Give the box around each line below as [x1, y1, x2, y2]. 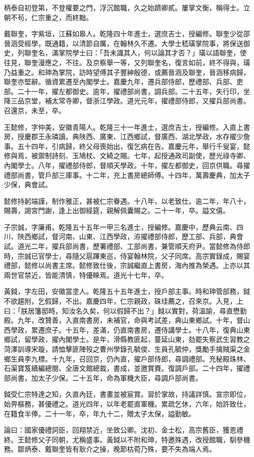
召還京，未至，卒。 [4, 105, 65, 115]
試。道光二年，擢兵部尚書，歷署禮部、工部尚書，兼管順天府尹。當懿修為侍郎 [4, 241, 250, 251]
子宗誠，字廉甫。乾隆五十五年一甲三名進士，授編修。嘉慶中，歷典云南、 [4, 221, 236, 232]
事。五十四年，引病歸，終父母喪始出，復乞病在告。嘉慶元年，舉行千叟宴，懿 [4, 141, 250, 151]
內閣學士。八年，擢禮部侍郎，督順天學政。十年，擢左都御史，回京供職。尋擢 [4, 160, 250, 170]
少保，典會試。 [4, 179, 52, 190]
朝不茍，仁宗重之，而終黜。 [4, 12, 93, 22]
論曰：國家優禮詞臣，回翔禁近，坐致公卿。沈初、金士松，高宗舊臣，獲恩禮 [4, 425, 243, 435]
